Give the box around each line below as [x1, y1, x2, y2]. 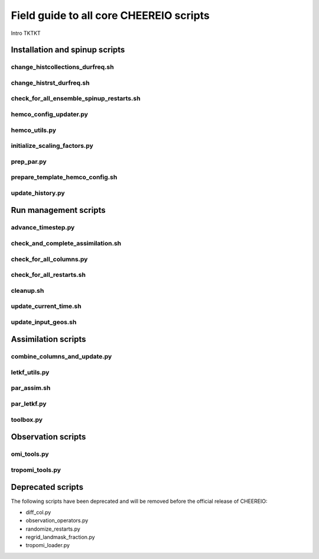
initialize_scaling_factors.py [11, 142, 94, 150]
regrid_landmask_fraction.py [25, 534, 95, 541]
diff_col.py [25, 509, 51, 516]
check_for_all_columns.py [11, 255, 88, 263]
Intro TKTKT [11, 30, 41, 37]
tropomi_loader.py [25, 542, 70, 549]
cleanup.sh [11, 286, 44, 295]
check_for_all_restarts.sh [11, 271, 86, 279]
